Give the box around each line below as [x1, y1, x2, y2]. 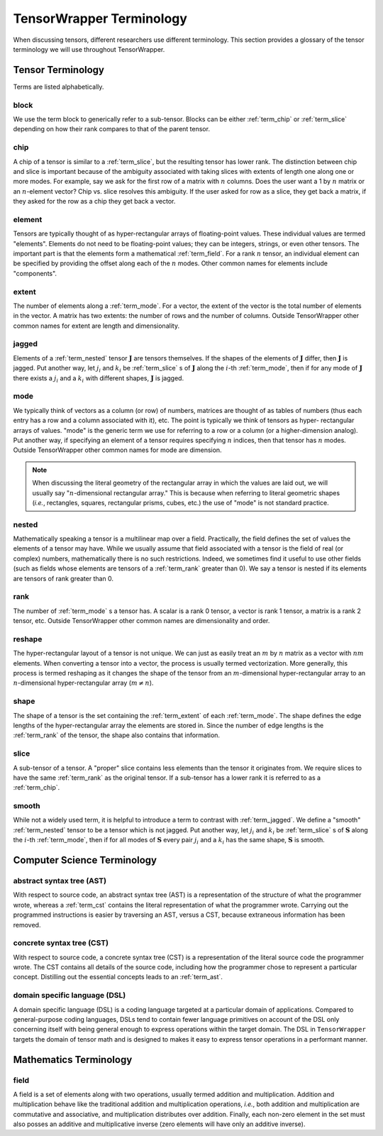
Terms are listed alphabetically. [13, 82, 104, 91]
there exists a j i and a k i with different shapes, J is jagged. [13, 373, 184, 384]
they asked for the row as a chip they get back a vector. [13, 197, 176, 206]
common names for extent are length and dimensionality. [13, 321, 180, 330]
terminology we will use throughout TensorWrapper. [13, 45, 165, 53]
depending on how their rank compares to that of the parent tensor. [13, 125, 211, 133]
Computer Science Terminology [13, 854, 157, 866]
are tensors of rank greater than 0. [13, 574, 113, 583]
